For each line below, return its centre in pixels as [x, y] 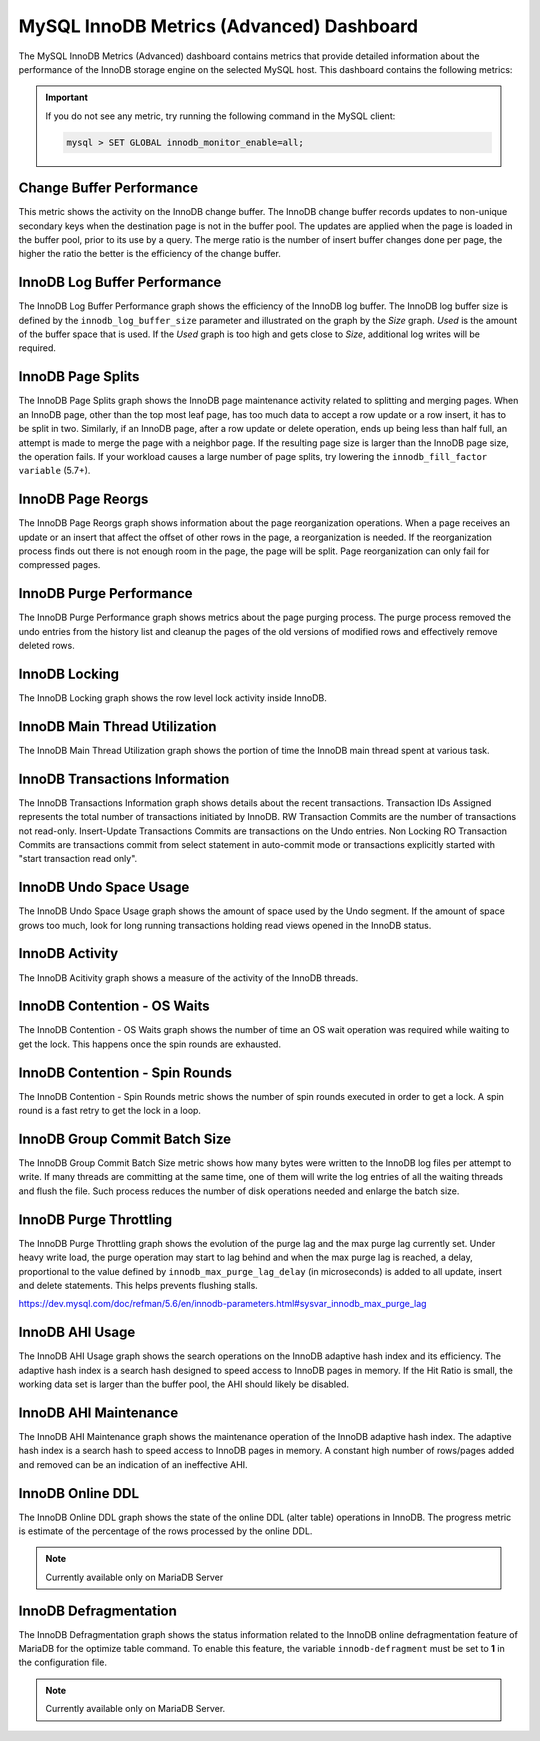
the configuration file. [62, 1662]
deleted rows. [46, 646]
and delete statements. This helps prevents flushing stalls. [138, 1285]
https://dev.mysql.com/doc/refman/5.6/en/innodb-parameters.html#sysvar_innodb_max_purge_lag [222, 1304]
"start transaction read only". [78, 859]
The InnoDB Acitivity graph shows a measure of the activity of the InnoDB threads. [188, 977]
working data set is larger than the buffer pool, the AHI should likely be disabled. [184, 1384]
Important [67, 97]
